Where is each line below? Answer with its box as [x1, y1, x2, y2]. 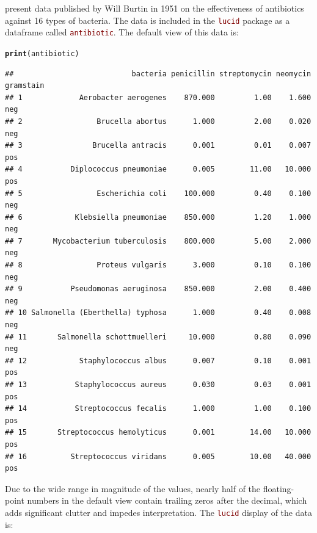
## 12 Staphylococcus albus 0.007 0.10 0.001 [5, 356, 312, 365]
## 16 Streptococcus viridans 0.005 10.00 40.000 [5, 452, 312, 461]
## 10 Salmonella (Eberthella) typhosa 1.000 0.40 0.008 [5, 308, 312, 317]
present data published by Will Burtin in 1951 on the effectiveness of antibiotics [5, 2, 304, 14]
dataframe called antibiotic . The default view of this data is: [5, 26, 239, 38]
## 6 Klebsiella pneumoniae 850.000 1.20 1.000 [5, 212, 312, 222]
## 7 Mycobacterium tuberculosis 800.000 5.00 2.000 [5, 236, 312, 245]
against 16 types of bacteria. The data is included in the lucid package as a [5, 13, 290, 26]
